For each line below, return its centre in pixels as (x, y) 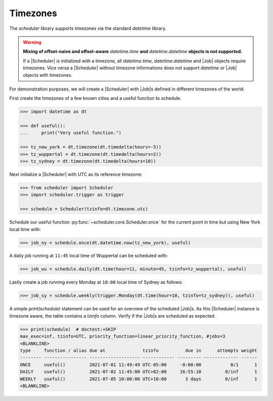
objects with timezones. (48, 75)
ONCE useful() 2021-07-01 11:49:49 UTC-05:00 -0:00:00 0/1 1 (139, 365)
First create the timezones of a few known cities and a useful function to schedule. (95, 98)
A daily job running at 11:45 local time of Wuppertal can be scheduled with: (88, 256)
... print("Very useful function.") (71, 133)
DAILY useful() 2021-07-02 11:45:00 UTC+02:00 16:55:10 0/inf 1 (139, 372)
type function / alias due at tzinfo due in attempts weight (139, 350)
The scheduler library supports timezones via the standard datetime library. (88, 28)
